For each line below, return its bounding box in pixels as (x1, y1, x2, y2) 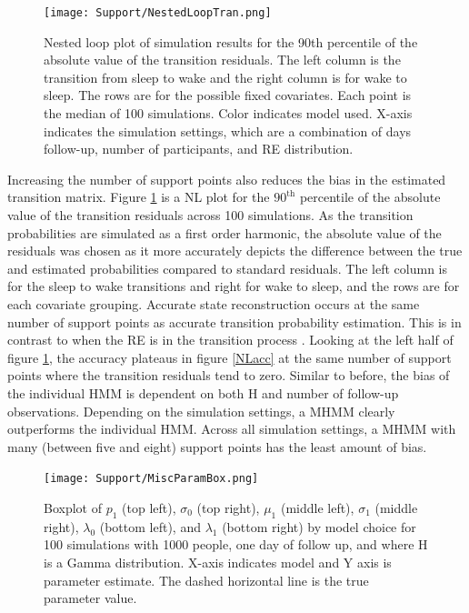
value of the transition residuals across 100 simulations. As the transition (7, 206, 414, 224)
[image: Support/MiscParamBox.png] (44, 472, 259, 486)
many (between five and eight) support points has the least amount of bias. (7, 437, 427, 456)
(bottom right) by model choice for (222, 517, 416, 536)
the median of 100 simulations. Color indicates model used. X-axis (44, 104, 413, 123)
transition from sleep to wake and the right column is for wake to (44, 67, 407, 86)
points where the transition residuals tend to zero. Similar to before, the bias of (7, 366, 450, 385)
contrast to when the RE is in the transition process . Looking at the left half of (7, 330, 454, 349)
